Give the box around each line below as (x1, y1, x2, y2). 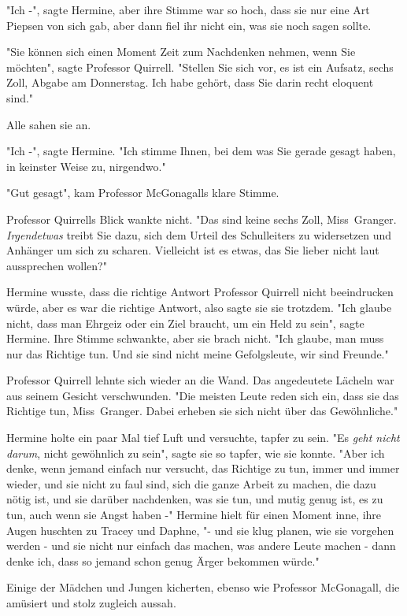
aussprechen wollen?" (6, 257, 107, 273)
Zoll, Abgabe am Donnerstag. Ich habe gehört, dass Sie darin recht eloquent (6, 74, 374, 91)
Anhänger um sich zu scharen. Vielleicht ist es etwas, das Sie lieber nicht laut (6, 242, 379, 258)
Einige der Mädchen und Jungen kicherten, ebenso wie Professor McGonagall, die (6, 579, 400, 596)
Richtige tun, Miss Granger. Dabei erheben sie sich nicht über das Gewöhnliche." (6, 403, 398, 419)
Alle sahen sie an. (6, 116, 91, 132)
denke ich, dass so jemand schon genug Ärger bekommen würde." (6, 552, 320, 569)
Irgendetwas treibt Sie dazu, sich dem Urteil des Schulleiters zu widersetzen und (6, 226, 392, 243)
